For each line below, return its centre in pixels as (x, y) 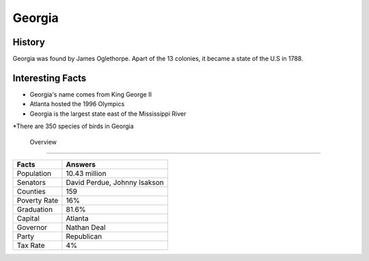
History (29, 42)
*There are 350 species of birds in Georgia (73, 126)
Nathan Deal (86, 227)
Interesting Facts (50, 78)
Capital (28, 218)
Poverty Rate (38, 200)
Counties (31, 191)
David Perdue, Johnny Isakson (115, 182)
